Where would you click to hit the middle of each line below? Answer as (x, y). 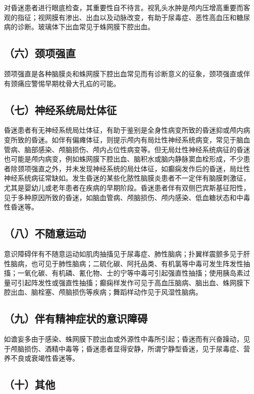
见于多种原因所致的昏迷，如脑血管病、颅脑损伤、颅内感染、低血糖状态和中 (124, 197)
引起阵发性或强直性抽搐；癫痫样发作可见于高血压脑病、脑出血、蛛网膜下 (134, 282)
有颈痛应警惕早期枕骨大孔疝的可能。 (62, 83)
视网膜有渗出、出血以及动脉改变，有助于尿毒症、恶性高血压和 (137, 17)
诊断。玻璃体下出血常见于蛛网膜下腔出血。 (86, 27)
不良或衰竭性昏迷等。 (45, 358)
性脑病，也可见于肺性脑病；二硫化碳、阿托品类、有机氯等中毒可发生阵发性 (124, 263)
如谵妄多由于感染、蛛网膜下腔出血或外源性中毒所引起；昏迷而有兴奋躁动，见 (127, 339)
